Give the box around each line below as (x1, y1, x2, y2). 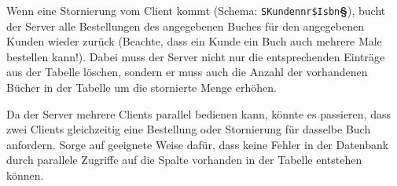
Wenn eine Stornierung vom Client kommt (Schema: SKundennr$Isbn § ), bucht (6, 2, 386, 18)
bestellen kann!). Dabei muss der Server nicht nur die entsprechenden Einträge (6, 48, 385, 64)
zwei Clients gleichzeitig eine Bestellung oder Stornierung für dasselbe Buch (6, 121, 371, 137)
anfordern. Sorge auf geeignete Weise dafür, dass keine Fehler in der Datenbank (6, 136, 389, 152)
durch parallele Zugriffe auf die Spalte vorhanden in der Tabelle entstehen (6, 151, 362, 168)
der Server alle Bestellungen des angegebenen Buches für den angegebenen (6, 17, 364, 34)
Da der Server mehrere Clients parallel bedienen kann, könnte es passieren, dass (6, 105, 391, 122)
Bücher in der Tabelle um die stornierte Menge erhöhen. (6, 79, 277, 96)
